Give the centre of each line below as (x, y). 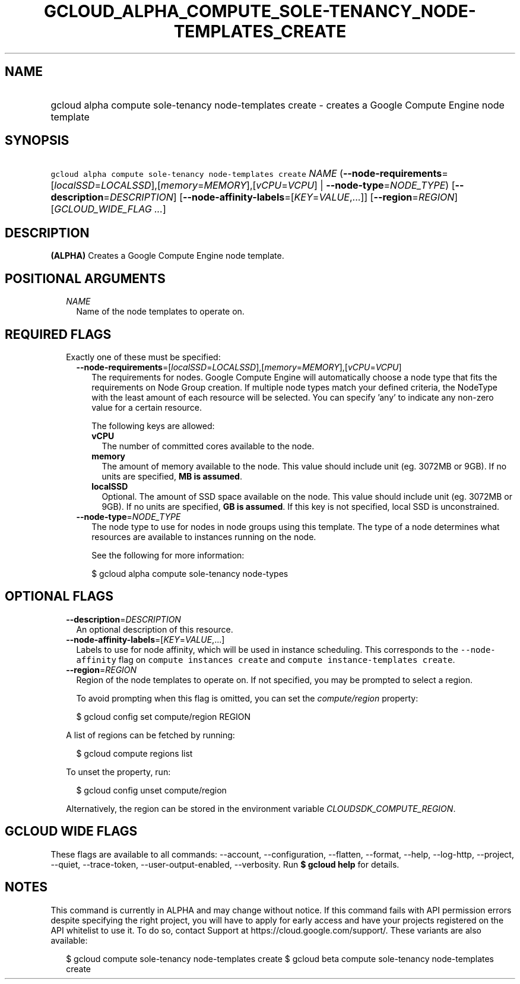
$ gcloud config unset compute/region (151, 790)
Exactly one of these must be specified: (143, 357)
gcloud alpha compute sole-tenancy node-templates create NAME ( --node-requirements (246, 174)
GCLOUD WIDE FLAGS (71, 831)
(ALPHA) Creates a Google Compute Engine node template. (167, 256)
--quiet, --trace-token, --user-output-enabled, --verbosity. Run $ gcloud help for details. (225, 864)
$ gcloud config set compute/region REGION (164, 716)
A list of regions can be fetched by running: (150, 735)
